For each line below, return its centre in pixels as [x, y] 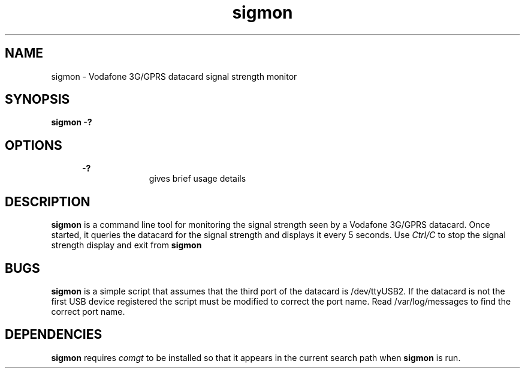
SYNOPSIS [37, 100]
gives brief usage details [197, 179]
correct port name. [88, 311]
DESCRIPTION [48, 201]
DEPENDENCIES [54, 335]
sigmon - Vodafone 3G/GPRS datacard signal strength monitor [174, 76]
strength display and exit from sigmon [126, 245]
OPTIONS [34, 145]
